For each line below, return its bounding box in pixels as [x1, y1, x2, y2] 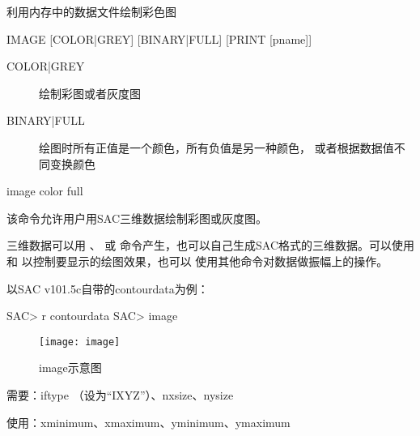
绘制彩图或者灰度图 [39, 84, 141, 101]
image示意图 [39, 359, 102, 376]
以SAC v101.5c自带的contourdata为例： [6, 280, 209, 297]
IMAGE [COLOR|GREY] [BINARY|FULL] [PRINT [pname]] [6, 30, 312, 47]
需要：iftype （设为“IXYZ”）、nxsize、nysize [6, 386, 234, 403]
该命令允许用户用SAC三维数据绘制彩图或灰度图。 [6, 209, 267, 226]
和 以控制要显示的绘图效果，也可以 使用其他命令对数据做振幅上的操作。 [6, 252, 388, 269]
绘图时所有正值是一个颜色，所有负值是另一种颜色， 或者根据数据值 [39, 139, 394, 156]
